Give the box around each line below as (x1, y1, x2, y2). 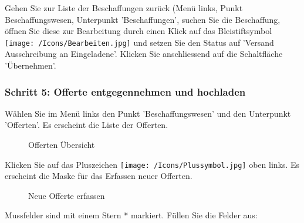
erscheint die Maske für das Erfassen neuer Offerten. (5, 170, 192, 182)
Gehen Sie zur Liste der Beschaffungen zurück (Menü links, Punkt (5, 2, 243, 13)
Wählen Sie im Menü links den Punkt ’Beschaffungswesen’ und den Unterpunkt (5, 107, 291, 119)
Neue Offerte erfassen (28, 189, 105, 201)
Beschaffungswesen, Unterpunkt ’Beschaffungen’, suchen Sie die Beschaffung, (5, 13, 281, 25)
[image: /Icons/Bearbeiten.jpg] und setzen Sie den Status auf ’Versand (5, 36, 274, 48)
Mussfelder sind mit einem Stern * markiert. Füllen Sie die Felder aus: (5, 209, 258, 221)
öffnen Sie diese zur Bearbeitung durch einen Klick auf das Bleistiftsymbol (5, 25, 272, 37)
